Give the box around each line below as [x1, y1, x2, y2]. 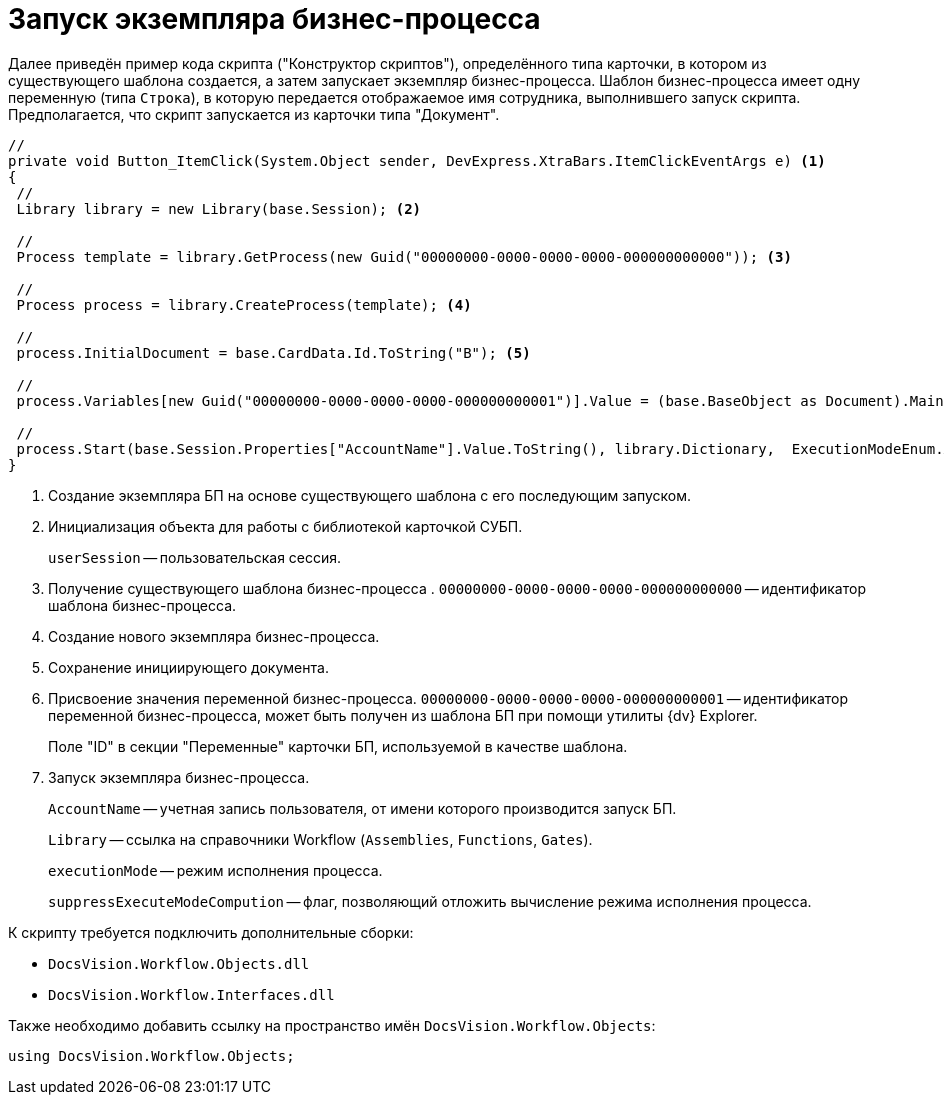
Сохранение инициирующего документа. [48, 658, 329, 676]
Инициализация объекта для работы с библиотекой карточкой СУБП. [48, 517, 523, 535]
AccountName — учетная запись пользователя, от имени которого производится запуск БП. [48, 799, 677, 817]
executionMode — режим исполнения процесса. [48, 861, 383, 879]
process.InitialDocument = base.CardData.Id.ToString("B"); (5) [16, 344, 531, 361]
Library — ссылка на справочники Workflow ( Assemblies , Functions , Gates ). [48, 830, 593, 848]
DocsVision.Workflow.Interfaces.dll [48, 986, 335, 1003]
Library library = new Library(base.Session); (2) [16, 200, 422, 217]
